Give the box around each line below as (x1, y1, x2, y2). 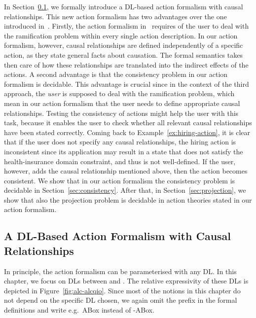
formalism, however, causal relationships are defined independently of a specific (4, 40, 243, 50)
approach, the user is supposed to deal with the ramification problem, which (4, 88, 235, 99)
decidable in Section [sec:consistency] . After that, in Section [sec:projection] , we (4, 185, 246, 195)
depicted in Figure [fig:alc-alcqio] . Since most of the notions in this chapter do (4, 285, 241, 295)
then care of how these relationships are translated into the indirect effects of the (4, 59, 249, 70)
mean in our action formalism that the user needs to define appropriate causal (4, 98, 240, 108)
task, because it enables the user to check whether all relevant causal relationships (4, 117, 252, 128)
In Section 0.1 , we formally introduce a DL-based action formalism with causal (4, 1, 243, 11)
